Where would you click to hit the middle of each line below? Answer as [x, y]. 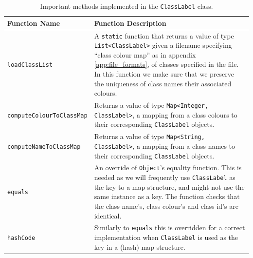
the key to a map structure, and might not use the [169, 187]
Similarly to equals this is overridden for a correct [170, 228]
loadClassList [30, 65]
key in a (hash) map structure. [140, 247]
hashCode [21, 238]
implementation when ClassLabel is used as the [166, 237]
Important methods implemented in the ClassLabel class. [126, 6]
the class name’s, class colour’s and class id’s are [166, 206]
